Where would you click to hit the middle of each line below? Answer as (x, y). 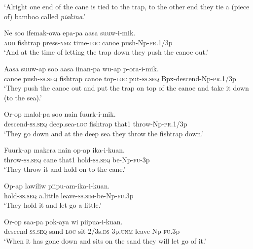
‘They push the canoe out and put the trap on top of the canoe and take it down (126, 88)
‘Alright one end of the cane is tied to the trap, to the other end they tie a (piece (127, 6)
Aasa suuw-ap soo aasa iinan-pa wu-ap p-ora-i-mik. (81, 68)
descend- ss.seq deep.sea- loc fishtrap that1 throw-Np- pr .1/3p (96, 123)
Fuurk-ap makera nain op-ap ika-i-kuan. (64, 150)
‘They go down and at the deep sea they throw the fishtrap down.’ (104, 133)
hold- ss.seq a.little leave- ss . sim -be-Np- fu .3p (69, 195)
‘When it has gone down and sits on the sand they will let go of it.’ (105, 240)
